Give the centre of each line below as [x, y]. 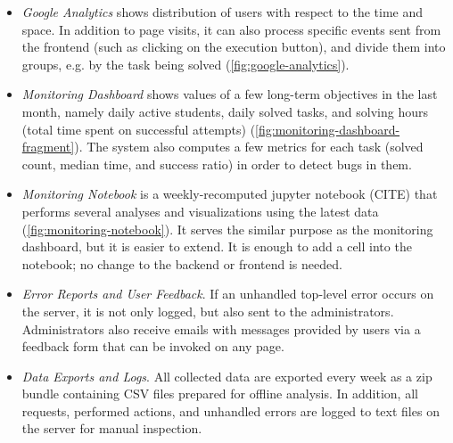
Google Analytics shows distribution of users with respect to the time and [222, 12]
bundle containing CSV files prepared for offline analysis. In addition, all [220, 394]
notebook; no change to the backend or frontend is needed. [182, 263]
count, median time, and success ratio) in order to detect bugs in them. [217, 164]
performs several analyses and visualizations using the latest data [200, 211]
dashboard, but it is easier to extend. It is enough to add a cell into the [217, 246]
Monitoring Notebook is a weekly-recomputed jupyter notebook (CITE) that [230, 194]
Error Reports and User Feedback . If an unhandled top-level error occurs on [228, 294]
